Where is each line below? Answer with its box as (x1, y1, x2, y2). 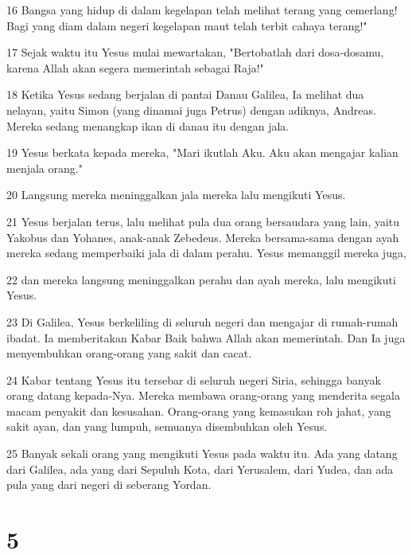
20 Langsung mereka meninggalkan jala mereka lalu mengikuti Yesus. (6, 186, 346, 203)
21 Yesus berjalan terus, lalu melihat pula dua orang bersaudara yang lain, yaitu (6, 213, 400, 229)
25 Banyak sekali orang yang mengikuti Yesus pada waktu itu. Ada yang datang (6, 445, 398, 462)
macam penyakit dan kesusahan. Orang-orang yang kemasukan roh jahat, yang (6, 402, 391, 419)
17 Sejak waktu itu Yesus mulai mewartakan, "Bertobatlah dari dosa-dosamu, (6, 44, 384, 61)
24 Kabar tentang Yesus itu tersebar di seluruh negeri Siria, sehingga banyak (6, 371, 381, 388)
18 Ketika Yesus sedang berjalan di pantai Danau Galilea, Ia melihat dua (6, 86, 364, 103)
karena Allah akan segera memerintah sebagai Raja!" (6, 59, 264, 76)
